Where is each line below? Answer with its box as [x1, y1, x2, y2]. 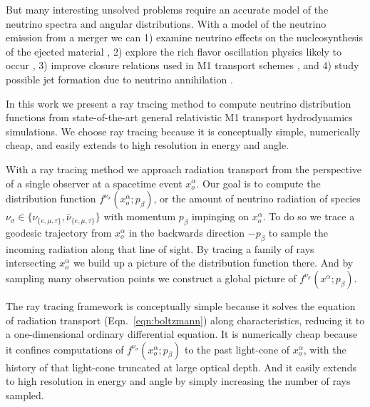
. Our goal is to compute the [196, 175, 321, 190]
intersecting [6, 255, 56, 270]
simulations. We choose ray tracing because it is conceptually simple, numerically [6, 123, 361, 138]
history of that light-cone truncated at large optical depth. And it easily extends [6, 359, 356, 374]
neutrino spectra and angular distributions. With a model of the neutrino [6, 16, 327, 31]
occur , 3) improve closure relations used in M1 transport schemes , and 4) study [6, 58, 359, 73]
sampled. [6, 387, 44, 402]
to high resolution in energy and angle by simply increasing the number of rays [6, 373, 351, 388]
